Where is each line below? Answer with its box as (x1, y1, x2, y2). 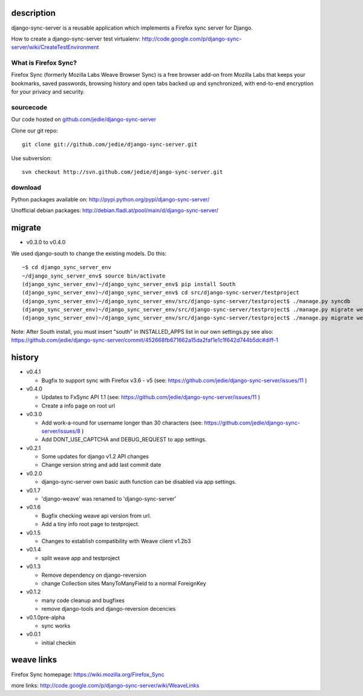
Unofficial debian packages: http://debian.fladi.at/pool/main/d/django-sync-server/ (11, 207, 219, 214)
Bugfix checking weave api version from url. (41, 512, 151, 519)
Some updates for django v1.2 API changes (41, 453, 149, 460)
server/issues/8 (41, 427, 81, 435)
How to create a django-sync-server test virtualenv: (11, 35, 141, 42)
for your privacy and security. (11, 88, 85, 96)
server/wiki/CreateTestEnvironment (11, 44, 99, 51)
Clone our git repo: (11, 127, 58, 134)
